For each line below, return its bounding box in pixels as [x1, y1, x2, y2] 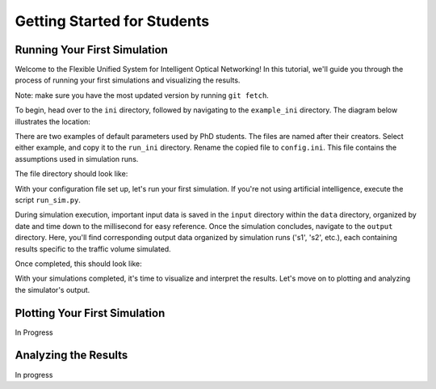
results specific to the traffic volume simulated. [15, 243, 171, 254]
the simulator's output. [15, 285, 90, 294]
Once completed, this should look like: [15, 259, 142, 268]
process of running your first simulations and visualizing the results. [15, 75, 241, 85]
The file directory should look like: [15, 169, 128, 179]
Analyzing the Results [15, 349, 128, 362]
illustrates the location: [15, 116, 90, 126]
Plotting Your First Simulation [15, 306, 166, 319]
